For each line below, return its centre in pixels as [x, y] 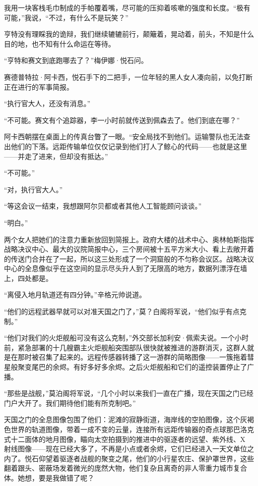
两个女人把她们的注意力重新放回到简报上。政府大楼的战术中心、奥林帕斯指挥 [129, 239]
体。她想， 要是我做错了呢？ [49, 477]
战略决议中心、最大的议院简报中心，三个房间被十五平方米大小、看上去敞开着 [129, 249]
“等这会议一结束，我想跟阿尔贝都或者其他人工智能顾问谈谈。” [103, 206]
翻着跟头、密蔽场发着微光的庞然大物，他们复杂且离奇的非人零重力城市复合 [126, 468]
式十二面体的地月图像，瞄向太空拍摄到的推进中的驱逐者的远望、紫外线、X [125, 439]
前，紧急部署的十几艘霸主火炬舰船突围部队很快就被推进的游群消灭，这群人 [126, 347]
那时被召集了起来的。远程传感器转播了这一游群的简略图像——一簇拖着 [132, 357]
